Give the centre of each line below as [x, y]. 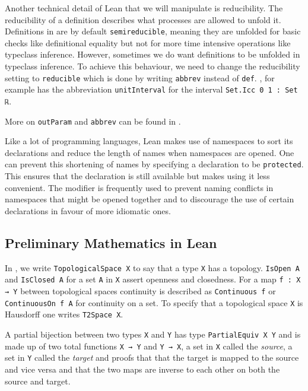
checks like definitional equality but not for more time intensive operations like [148, 42]
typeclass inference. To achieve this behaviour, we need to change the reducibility [153, 66]
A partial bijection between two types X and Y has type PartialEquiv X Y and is [153, 334]
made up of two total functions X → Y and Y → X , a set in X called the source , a [149, 346]
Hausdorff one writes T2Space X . [64, 314]
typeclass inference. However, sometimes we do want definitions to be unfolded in [153, 54]
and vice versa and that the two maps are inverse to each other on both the [142, 369]
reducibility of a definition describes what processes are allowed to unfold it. [143, 19]
